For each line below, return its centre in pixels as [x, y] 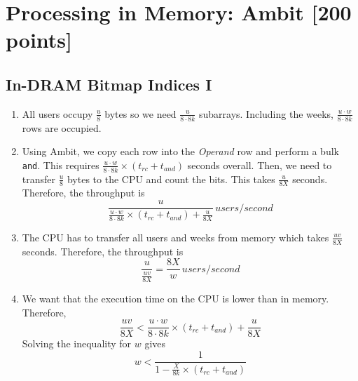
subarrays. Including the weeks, [266, 113]
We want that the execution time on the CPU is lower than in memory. [175, 299]
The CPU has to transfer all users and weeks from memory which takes [175, 237]
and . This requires [61, 165]
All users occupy [57, 113]
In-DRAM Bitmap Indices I [109, 84]
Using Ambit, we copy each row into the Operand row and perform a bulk [180, 151]
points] [39, 40]
